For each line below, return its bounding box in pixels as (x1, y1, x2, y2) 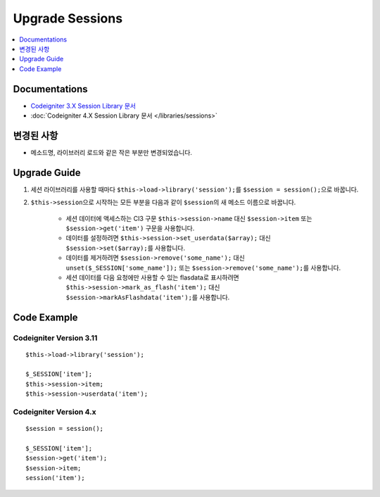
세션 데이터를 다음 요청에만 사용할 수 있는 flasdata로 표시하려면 (65, 273, 239, 282)
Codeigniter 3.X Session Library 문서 (30, 101, 137, 110)
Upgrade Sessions (13, 11, 123, 26)
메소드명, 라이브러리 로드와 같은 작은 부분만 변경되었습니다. (30, 148, 193, 156)
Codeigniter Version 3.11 (13, 333, 98, 343)
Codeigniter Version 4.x (13, 407, 96, 417)
